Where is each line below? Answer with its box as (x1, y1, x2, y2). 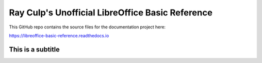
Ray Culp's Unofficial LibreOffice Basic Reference (9, 7, 213, 18)
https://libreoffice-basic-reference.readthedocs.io (9, 33, 109, 38)
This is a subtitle (9, 45, 60, 53)
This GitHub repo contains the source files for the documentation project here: (9, 24, 166, 30)
